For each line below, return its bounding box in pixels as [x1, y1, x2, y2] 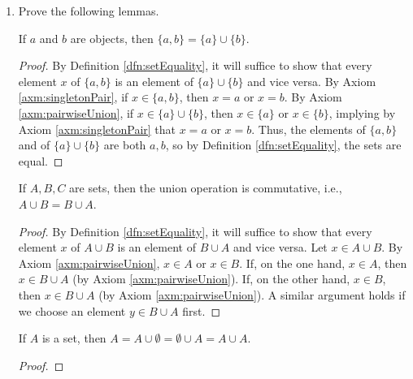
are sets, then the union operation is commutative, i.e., [69, 179, 342, 196]
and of [18, 136, 50, 153]
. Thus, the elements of [251, 120, 366, 137]
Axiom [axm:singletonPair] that [18, 120, 176, 137]
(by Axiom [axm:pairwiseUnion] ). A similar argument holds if [98, 286, 406, 303]
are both [103, 136, 146, 153]
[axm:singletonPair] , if [18, 88, 128, 106]
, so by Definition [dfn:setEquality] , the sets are [165, 136, 402, 153]
